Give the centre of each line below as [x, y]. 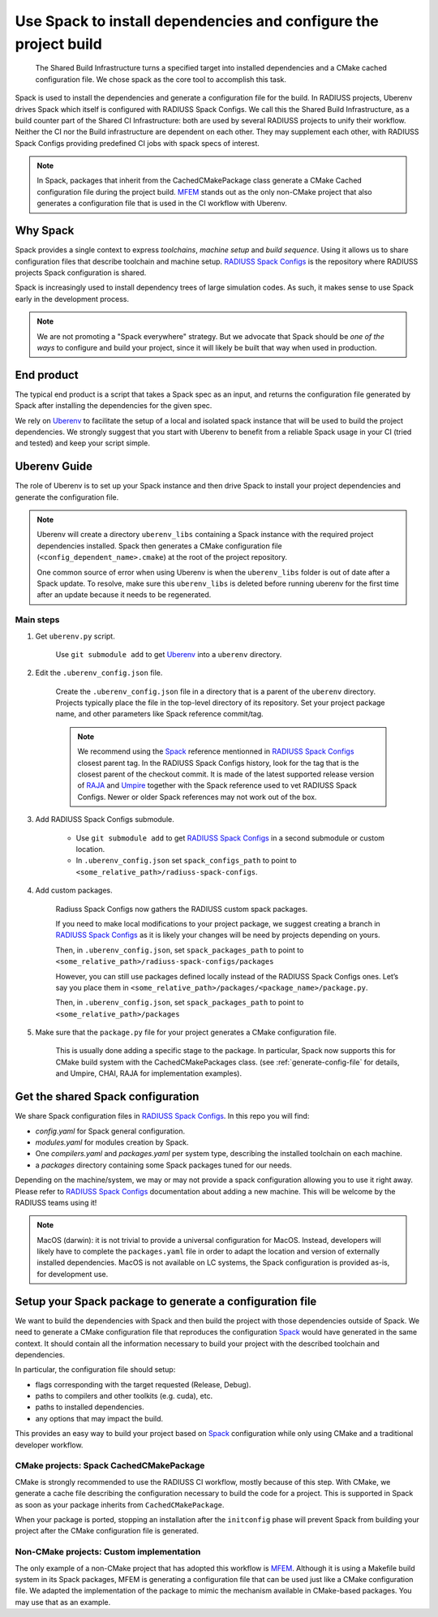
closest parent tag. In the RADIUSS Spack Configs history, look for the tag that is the [218, 763]
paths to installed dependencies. [90, 1407]
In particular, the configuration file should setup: [95, 1370]
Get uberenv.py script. [75, 636]
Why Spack [45, 231]
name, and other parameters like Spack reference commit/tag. [159, 714]
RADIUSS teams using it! [56, 1202]
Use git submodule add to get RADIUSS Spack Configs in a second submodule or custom [230, 838]
